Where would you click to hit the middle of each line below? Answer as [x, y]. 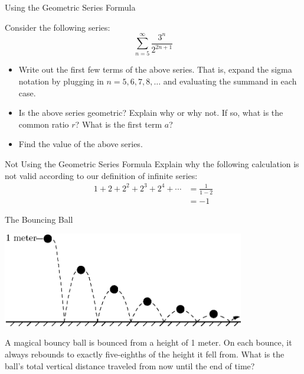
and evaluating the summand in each [230, 81]
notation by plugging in [61, 81]
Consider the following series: [58, 27]
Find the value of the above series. [81, 144]
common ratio [44, 124]
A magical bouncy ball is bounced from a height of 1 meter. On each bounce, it [148, 342]
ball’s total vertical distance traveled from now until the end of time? [130, 365]
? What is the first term [119, 124]
